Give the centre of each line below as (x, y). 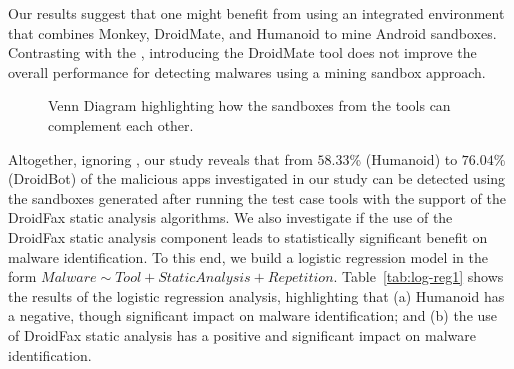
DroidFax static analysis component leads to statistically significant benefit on (248, 236)
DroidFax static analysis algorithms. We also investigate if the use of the (230, 217)
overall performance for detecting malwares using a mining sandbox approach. (247, 71)
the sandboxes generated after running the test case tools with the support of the (257, 197)
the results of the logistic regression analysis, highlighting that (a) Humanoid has (256, 295)
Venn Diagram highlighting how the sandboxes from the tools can (249, 105)
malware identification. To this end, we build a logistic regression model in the (248, 256)
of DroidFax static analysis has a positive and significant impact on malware (242, 334)
